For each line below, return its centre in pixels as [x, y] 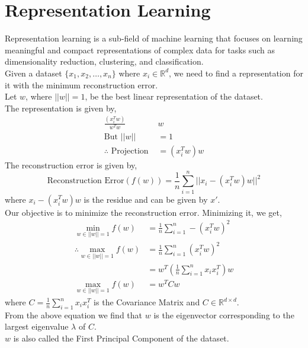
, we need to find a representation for [236, 73]
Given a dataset [33, 73]
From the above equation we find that [74, 315]
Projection [130, 151]
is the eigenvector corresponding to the [224, 315]
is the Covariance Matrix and [147, 302]
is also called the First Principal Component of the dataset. [121, 338]
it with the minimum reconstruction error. [81, 84]
